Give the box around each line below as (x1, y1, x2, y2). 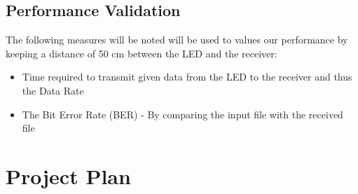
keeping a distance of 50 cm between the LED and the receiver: (6, 46, 277, 60)
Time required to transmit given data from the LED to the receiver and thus (22, 69, 352, 84)
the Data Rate (22, 83, 84, 97)
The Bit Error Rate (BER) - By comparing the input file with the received (22, 106, 343, 121)
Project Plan (6, 161, 131, 190)
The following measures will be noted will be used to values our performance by (6, 32, 348, 47)
